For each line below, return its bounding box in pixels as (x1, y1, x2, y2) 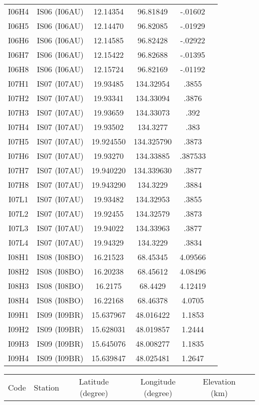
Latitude (79, 376, 109, 387)
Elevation (203, 376, 236, 387)
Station (34, 381, 59, 393)
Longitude (140, 376, 176, 387)
